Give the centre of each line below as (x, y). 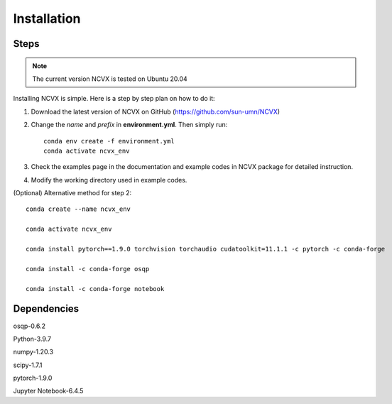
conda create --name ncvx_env (78, 209)
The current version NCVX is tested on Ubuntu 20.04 (110, 79)
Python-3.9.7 (32, 339)
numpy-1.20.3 (33, 352)
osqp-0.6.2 (29, 326)
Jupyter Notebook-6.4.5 (48, 391)
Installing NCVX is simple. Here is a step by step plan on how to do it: (114, 99)
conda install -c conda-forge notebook (95, 289)
